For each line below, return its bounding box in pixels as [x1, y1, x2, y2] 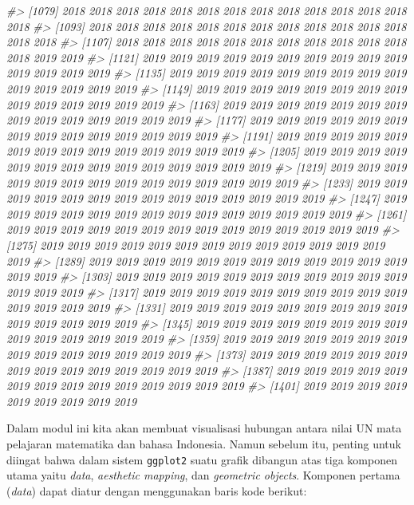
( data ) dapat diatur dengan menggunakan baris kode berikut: [6, 482, 307, 499]
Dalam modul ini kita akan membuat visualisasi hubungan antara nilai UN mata [6, 420, 402, 436]
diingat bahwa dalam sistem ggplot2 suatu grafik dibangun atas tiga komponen [6, 451, 397, 468]
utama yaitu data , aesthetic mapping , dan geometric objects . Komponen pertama [6, 467, 400, 483]
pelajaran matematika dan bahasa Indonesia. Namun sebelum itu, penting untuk [6, 436, 401, 452]
